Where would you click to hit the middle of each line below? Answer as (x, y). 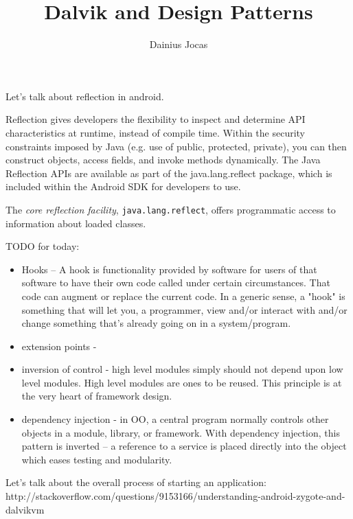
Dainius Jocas (179, 44)
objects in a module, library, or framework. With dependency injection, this (181, 432)
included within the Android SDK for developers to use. (123, 186)
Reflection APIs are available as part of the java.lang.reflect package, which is (169, 173)
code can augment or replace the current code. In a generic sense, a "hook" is (183, 296)
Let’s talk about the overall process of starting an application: (136, 482)
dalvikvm (25, 509)
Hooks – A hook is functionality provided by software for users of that (169, 269)
